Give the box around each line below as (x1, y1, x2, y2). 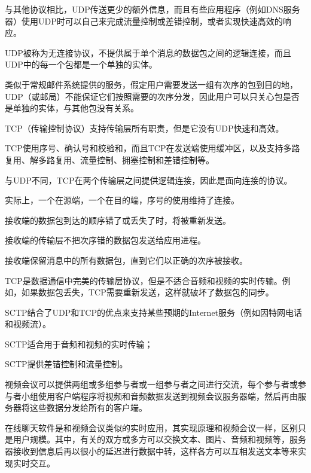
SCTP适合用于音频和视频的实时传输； (5, 337, 153, 350)
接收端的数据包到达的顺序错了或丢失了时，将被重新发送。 (5, 213, 231, 226)
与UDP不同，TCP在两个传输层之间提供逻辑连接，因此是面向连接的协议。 (5, 173, 292, 186)
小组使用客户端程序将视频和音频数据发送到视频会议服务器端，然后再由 (21, 389, 298, 402)
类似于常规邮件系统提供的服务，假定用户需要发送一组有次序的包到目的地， (5, 78, 298, 90)
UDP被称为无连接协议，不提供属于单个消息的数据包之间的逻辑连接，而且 (5, 46, 291, 59)
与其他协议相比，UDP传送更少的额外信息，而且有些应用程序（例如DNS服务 (5, 3, 300, 15)
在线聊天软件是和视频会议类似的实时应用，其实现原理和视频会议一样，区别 (5, 421, 298, 434)
